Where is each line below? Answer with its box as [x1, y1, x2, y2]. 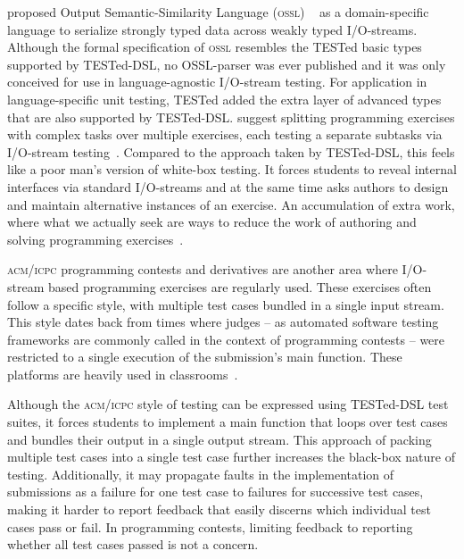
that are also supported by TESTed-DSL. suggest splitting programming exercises [7, 107, 455, 126]
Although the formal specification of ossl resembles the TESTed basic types [7, 38, 422, 56]
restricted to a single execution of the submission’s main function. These [7, 347, 402, 366]
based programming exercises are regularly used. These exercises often [47, 277, 432, 296]
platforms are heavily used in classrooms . [7, 364, 238, 383]
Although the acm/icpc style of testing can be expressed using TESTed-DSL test [7, 395, 449, 413]
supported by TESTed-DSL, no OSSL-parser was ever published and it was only [7, 54, 446, 73]
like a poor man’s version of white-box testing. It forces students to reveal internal [7, 160, 457, 179]
